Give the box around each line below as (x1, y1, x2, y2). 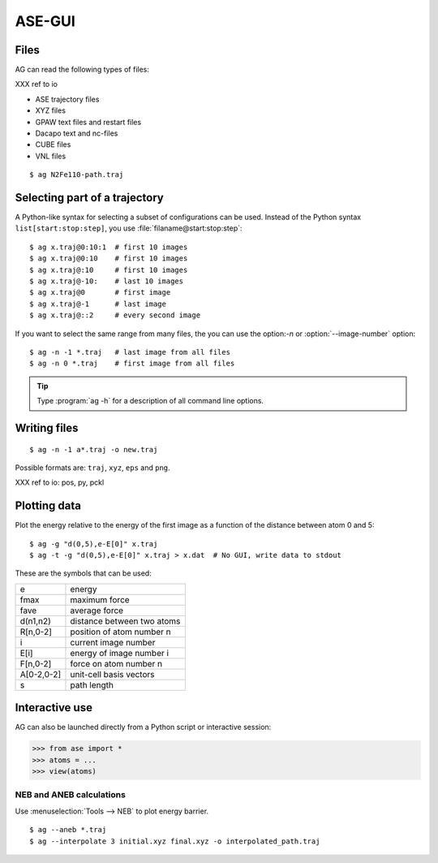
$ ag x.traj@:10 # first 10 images (29, 265, 188, 274)
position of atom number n (70, 626, 172, 637)
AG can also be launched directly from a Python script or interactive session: (15, 723, 272, 732)
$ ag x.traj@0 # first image (29, 288, 171, 297)
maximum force (70, 593, 130, 605)
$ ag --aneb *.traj (29, 825, 107, 835)
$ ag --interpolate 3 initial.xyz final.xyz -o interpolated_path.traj (29, 836, 320, 846)
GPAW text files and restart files (35, 117, 142, 127)
